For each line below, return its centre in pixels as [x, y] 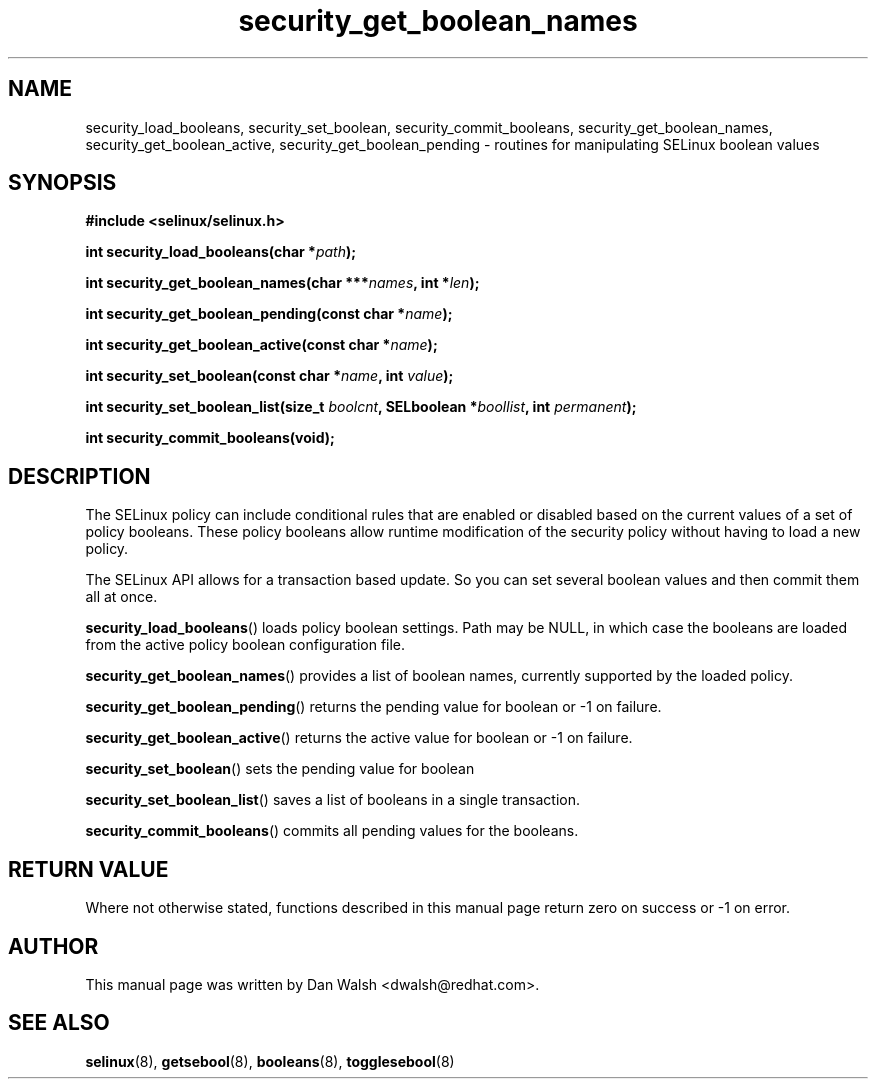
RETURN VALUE [88, 869]
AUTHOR [53, 946]
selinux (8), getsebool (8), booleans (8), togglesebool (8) [270, 1061]
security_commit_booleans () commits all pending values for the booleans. [332, 831]
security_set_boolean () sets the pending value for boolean [280, 769]
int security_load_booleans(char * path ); [220, 252]
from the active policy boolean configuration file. [245, 645]
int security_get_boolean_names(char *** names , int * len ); [282, 283]
